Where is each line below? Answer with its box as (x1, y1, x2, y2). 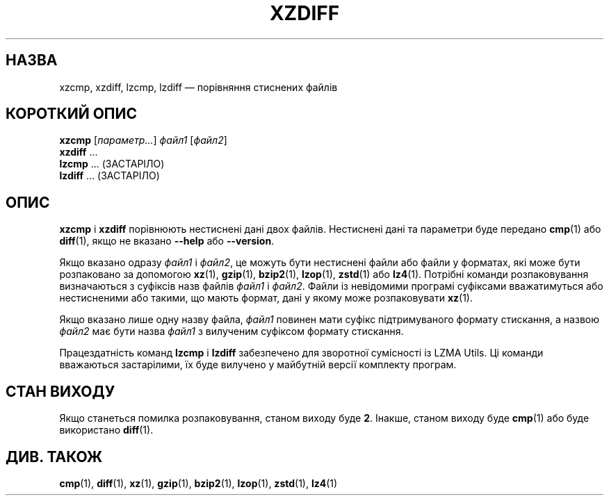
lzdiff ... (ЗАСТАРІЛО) (59, 170, 160, 182)
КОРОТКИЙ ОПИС (6, 105, 138, 123)
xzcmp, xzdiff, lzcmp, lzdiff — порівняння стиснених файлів (59, 81, 338, 93)
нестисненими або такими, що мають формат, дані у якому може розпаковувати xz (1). (59, 292, 473, 304)
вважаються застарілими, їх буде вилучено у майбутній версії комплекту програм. (59, 359, 457, 371)
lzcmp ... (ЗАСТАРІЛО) (59, 158, 165, 170)
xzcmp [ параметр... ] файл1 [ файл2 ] (59, 134, 227, 147)
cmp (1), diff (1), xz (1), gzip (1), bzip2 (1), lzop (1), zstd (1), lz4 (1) (59, 477, 338, 489)
